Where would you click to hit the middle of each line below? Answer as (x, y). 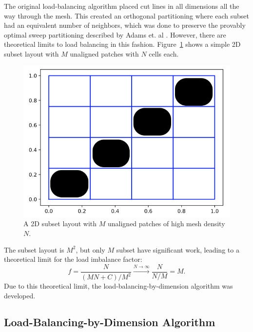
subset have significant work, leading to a (178, 249)
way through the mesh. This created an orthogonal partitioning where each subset (126, 15)
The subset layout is (34, 249)
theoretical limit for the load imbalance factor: (73, 259)
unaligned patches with (104, 53)
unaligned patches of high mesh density (166, 224)
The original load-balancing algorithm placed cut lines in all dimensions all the (122, 6)
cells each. (164, 53)
